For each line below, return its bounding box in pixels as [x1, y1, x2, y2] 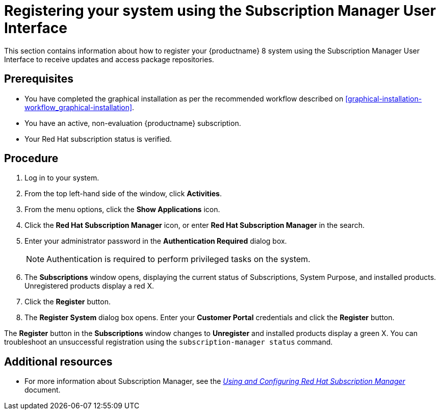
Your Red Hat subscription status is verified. [24, 134, 172, 143]
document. [24, 385, 61, 395]
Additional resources [4, 355, 113, 368]
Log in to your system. [24, 173, 99, 183]
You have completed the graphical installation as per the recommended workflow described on [24, 94, 344, 103]
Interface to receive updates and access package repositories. [4, 55, 214, 64]
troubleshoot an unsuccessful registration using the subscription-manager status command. [4, 338, 333, 347]
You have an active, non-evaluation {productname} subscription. [24, 118, 241, 127]
